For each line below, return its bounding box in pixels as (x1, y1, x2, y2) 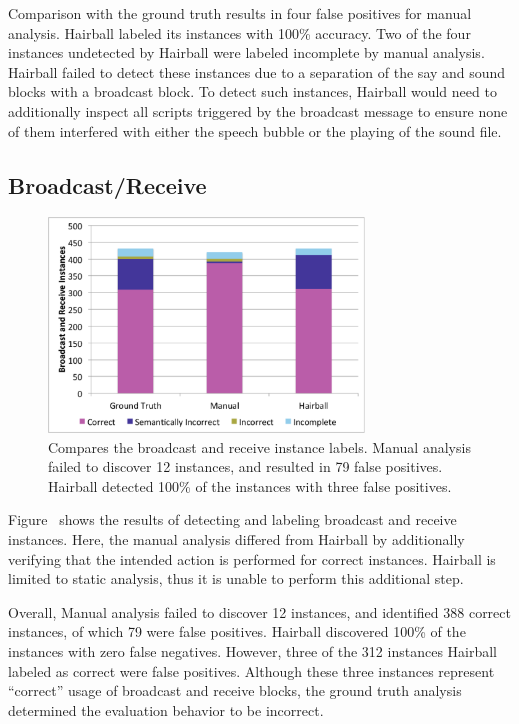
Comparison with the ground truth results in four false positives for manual (8, 3, 472, 23)
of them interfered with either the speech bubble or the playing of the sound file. (8, 120, 502, 141)
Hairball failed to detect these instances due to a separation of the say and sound (8, 61, 506, 82)
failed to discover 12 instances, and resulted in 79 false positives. (48, 456, 443, 477)
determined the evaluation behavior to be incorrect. (8, 699, 324, 720)
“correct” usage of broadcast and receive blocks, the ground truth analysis (8, 680, 462, 701)
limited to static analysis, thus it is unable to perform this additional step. (8, 568, 464, 589)
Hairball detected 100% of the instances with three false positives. (48, 475, 452, 496)
